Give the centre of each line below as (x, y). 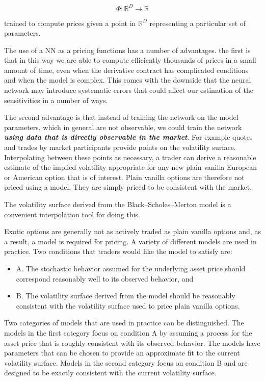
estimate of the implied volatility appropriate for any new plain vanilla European (130, 167)
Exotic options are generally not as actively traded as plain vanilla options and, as (132, 231)
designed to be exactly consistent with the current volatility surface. (110, 373)
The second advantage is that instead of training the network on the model (121, 117)
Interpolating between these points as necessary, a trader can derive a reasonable (130, 157)
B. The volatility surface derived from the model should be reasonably (126, 296)
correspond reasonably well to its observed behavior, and (105, 278)
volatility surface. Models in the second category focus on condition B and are (126, 362)
